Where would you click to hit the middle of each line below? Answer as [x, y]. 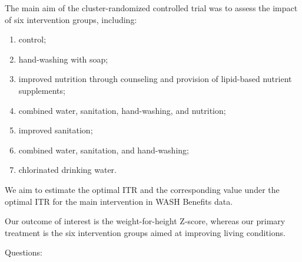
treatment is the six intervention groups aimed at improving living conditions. [145, 232]
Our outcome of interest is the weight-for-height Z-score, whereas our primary [145, 221]
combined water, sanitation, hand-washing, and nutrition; [122, 110]
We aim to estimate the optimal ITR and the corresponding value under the [142, 189]
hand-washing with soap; [63, 59]
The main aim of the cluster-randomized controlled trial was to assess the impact [151, 8]
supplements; [42, 90]
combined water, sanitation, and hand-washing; [104, 150]
